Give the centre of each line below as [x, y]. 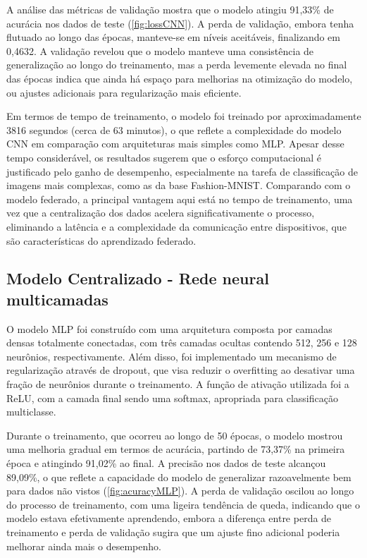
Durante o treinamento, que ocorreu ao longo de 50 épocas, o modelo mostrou [175, 435]
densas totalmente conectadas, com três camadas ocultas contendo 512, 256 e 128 [182, 342]
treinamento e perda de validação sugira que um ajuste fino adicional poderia [173, 532]
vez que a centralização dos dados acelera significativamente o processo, [161, 213]
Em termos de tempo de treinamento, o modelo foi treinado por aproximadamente [184, 116]
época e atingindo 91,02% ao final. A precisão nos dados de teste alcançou [166, 463]
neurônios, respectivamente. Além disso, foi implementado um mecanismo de [172, 356]
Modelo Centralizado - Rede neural [138, 278]
